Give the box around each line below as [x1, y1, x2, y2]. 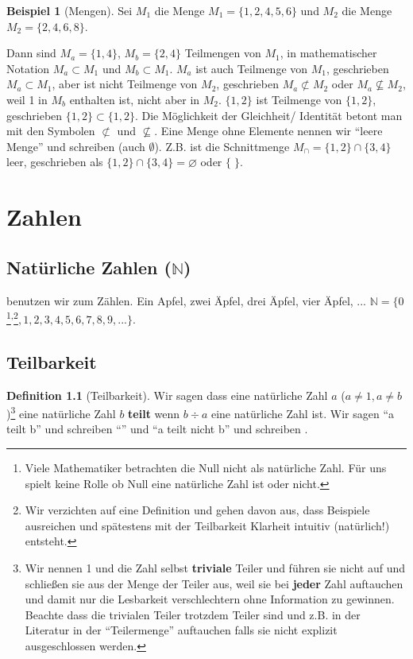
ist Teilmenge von [256, 91, 342, 107]
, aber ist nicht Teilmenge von [52, 76, 198, 92]
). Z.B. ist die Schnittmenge [154, 138, 290, 154]
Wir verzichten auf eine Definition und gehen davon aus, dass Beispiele [25, 502, 370, 518]
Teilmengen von [184, 45, 261, 61]
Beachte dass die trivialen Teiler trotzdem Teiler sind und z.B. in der [25, 606, 361, 622]
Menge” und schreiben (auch [6, 138, 145, 154]
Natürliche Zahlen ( [6, 254, 172, 279]
